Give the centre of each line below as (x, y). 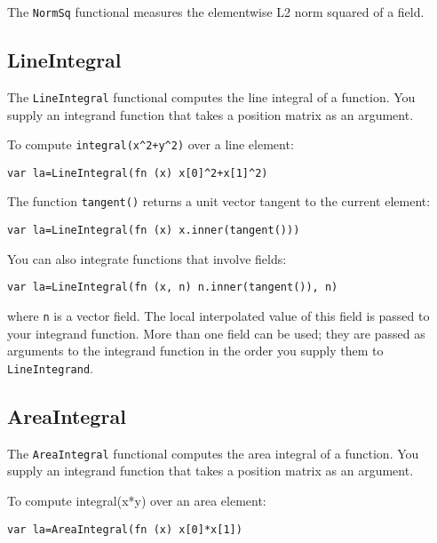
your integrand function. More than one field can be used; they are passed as (216, 333)
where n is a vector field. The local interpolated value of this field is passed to (218, 315)
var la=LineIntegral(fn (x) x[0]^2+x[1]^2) (138, 173)
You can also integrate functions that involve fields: (147, 258)
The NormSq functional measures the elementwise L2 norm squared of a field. (216, 12)
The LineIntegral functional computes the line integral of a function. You (211, 96)
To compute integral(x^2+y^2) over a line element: (151, 144)
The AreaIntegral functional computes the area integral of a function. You (213, 453)
